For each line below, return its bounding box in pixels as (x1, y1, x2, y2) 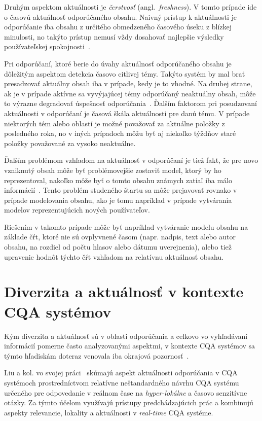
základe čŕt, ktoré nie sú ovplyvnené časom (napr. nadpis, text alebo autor (4, 231, 236, 242)
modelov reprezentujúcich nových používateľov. (4, 204, 150, 215)
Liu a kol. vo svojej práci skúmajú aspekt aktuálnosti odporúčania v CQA (4, 367, 238, 378)
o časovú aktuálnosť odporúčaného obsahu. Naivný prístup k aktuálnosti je (4, 11, 237, 22)
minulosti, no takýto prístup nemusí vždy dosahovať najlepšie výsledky (4, 31, 224, 42)
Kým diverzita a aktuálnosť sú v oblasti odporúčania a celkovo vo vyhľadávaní (4, 330, 248, 341)
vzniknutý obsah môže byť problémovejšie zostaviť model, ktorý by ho (4, 164, 221, 175)
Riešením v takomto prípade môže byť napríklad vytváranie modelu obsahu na (4, 221, 248, 232)
